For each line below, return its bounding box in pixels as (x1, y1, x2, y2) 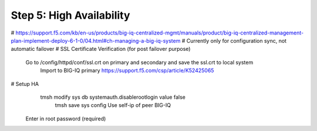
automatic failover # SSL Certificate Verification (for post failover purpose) (11, 46, 191, 53)
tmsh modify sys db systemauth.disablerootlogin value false (40, 94, 186, 101)
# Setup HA (11, 80, 39, 87)
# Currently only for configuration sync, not (181, 37, 287, 44)
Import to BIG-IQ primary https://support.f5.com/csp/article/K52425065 (40, 67, 214, 74)
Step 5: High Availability (11, 9, 130, 22)
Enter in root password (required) (25, 115, 106, 122)
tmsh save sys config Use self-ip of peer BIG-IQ (55, 102, 171, 109)
